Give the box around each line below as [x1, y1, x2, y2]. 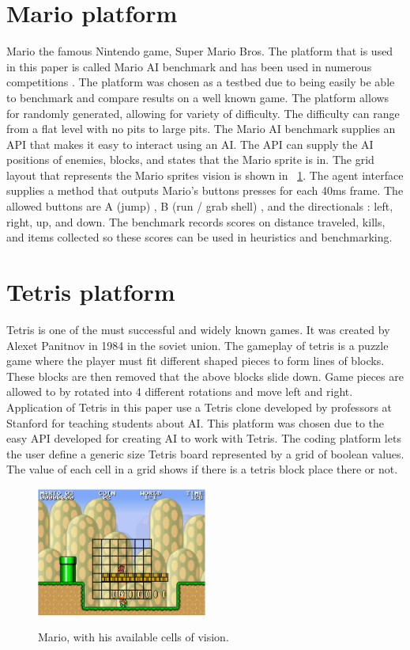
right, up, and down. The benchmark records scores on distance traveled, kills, [6, 213, 386, 230]
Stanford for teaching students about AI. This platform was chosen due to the [6, 414, 385, 431]
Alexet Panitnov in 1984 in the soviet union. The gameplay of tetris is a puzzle [6, 336, 389, 353]
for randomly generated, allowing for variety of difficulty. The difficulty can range [6, 105, 400, 121]
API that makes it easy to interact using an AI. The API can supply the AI [6, 135, 374, 152]
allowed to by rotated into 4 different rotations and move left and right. [6, 383, 353, 400]
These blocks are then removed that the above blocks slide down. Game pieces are [6, 367, 404, 384]
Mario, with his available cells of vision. [38, 629, 229, 645]
